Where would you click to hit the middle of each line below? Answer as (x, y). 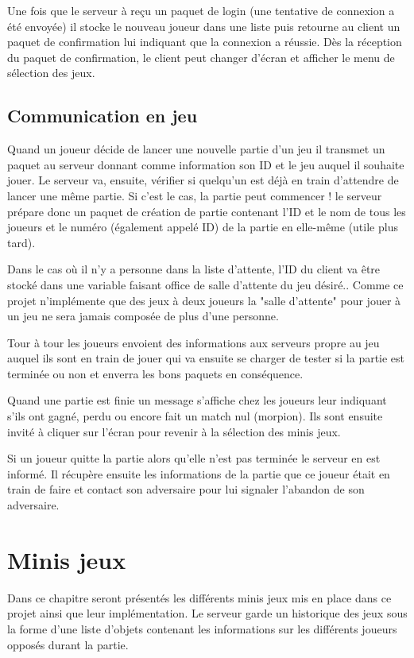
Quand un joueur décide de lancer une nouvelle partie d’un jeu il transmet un (196, 149)
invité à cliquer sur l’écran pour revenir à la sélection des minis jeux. (174, 431)
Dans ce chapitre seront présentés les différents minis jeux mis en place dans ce (199, 597)
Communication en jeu (103, 116)
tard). (21, 242)
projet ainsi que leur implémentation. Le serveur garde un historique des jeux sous (207, 613)
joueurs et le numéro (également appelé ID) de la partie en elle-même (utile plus (203, 227)
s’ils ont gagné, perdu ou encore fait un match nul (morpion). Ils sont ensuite (195, 416)
